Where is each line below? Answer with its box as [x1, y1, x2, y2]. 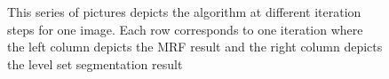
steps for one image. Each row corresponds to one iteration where [7, 20, 363, 38]
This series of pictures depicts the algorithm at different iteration [7, 3, 361, 20]
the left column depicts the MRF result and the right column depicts [7, 37, 383, 56]
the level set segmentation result [7, 54, 183, 73]
